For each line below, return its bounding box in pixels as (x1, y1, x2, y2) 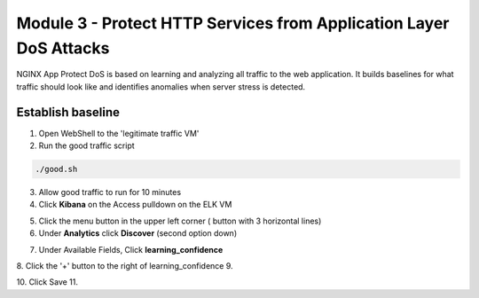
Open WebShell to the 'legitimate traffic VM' (38, 128, 200, 138)
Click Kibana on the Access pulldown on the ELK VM (38, 200, 232, 210)
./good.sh (35, 164, 78, 175)
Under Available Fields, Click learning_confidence (38, 244, 224, 255)
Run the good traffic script (38, 140, 135, 151)
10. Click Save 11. (16, 277, 79, 287)
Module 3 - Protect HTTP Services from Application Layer (16, 13, 450, 33)
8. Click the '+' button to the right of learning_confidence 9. (16, 260, 234, 271)
